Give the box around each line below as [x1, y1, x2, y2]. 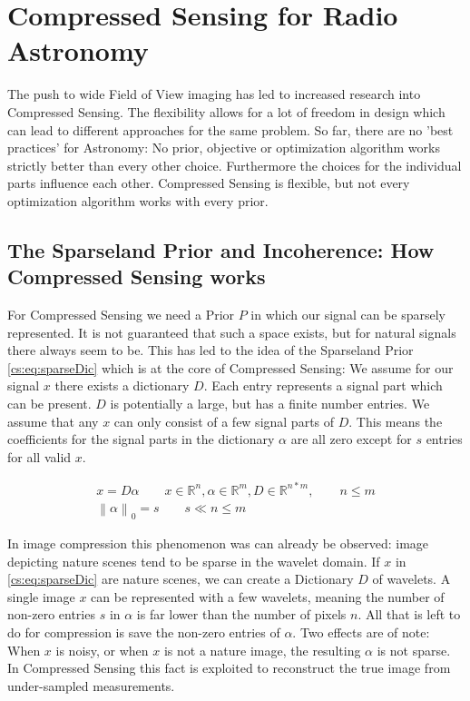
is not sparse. [377, 640, 451, 659]
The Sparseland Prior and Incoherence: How [7, 235, 435, 263]
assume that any [7, 411, 99, 430]
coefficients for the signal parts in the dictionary [7, 429, 275, 449]
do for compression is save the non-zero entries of [7, 622, 280, 641]
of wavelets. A [372, 569, 451, 588]
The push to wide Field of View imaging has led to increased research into [7, 84, 421, 104]
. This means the [348, 411, 443, 430]
